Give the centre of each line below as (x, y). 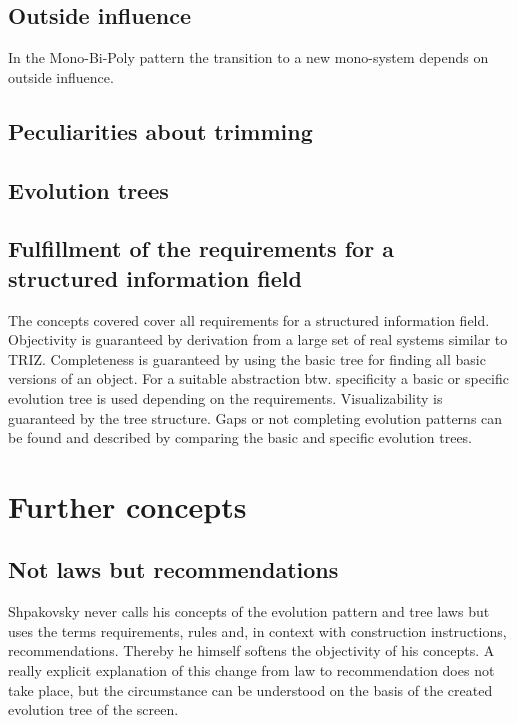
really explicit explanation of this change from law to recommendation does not (251, 670)
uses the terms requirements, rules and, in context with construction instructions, (257, 630)
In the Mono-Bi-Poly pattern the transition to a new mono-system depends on (248, 57)
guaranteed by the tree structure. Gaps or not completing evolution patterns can (255, 417)
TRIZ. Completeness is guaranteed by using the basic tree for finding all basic (247, 358)
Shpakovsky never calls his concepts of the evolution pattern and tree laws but (249, 611)
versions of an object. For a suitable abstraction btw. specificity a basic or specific (258, 378)
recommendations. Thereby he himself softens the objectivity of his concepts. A (251, 650)
